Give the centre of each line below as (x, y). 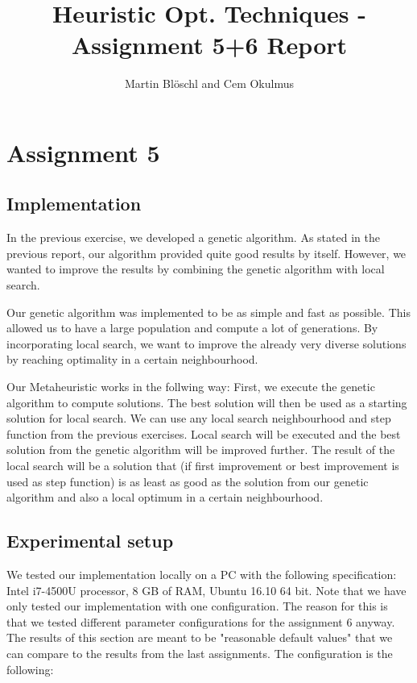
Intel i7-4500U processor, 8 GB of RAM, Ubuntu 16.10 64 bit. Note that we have (206, 590)
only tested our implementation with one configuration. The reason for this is (197, 606)
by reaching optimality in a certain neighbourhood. (132, 359)
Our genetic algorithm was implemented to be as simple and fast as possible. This (208, 312)
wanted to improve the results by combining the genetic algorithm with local (196, 269)
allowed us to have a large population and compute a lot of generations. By (192, 328)
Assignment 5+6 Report (209, 45)
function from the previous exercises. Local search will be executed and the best (204, 433)
